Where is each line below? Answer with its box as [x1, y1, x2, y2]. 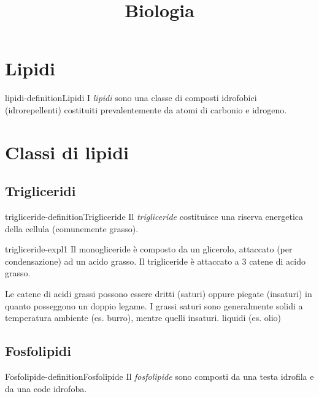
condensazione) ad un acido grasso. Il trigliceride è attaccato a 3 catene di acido [5, 254, 306, 267]
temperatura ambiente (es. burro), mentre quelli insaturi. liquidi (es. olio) [5, 311, 282, 324]
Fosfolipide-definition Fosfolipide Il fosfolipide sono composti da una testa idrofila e [5, 370, 314, 383]
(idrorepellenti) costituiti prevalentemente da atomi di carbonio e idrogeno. [5, 103, 287, 116]
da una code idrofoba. [5, 382, 87, 395]
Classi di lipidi [5, 139, 129, 164]
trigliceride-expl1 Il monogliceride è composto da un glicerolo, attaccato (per [5, 243, 293, 255]
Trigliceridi [5, 181, 76, 200]
